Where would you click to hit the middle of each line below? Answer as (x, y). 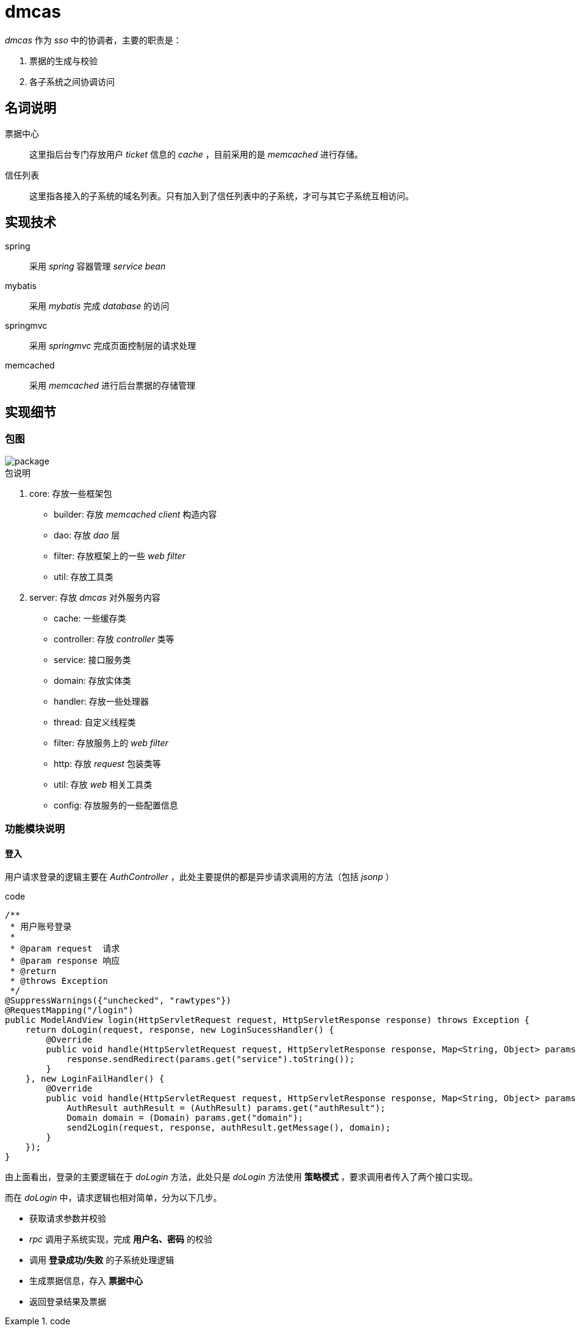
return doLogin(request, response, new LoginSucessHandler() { (180, 1030)
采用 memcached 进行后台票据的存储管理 (112, 386)
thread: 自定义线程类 (95, 722)
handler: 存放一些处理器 (101, 701)
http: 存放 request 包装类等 (107, 763)
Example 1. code (38, 1321)
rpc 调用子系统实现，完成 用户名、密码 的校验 (121, 1239)
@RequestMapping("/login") (69, 1010)
